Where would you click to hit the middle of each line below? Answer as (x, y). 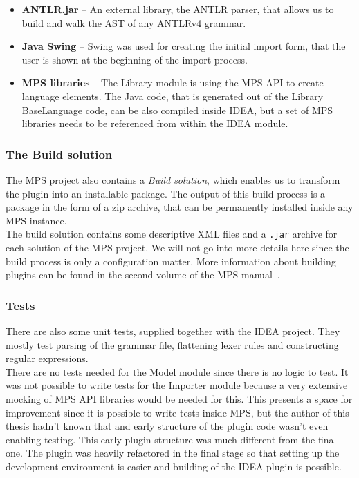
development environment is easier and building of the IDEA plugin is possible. (174, 466)
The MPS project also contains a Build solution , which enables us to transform (173, 179)
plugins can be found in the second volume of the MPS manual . (143, 275)
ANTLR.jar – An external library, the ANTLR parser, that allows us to (178, 9)
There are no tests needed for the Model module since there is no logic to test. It (177, 371)
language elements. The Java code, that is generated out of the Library (173, 96)
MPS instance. (36, 220)
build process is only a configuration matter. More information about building (171, 261)
